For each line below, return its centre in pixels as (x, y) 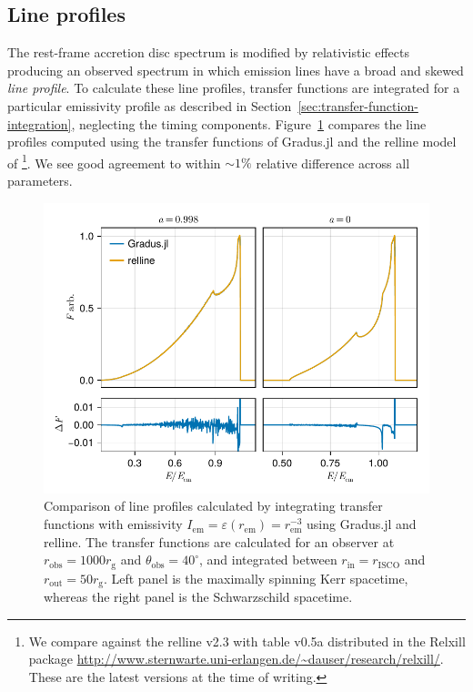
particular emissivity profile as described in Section (150, 105)
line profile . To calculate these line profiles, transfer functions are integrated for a (234, 88)
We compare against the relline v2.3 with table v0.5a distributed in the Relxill (247, 641)
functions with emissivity (113, 524)
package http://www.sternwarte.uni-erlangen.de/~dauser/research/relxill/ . (236, 659)
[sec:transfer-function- (358, 105)
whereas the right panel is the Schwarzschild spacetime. (198, 597)
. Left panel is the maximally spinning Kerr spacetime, (256, 578)
